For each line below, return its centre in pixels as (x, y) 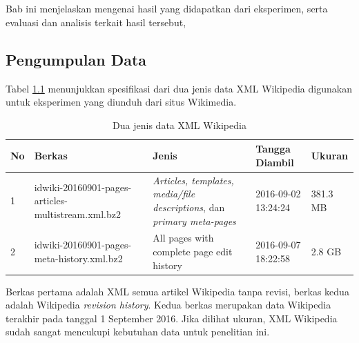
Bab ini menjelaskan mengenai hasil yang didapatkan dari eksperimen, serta (167, 9)
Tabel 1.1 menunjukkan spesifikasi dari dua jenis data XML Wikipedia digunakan (179, 88)
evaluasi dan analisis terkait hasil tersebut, (96, 22)
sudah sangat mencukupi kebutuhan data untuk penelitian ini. (138, 332)
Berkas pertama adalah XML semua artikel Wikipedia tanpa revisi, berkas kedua (177, 291)
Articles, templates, (193, 180)
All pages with (183, 238)
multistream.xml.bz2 (77, 214)
